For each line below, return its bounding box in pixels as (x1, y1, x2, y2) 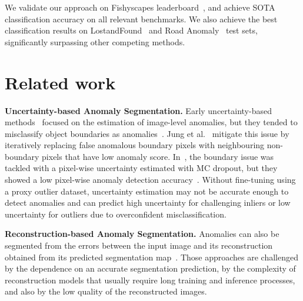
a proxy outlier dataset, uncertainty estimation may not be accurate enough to (5, 185, 289, 197)
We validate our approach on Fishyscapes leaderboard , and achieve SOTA (5, 1, 275, 13)
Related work (5, 70, 116, 94)
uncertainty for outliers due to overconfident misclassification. (5, 208, 227, 220)
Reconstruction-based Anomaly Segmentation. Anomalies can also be (5, 228, 279, 240)
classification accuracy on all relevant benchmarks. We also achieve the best (5, 12, 278, 25)
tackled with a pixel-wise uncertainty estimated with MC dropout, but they (5, 162, 278, 174)
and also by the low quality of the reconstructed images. (5, 285, 207, 297)
